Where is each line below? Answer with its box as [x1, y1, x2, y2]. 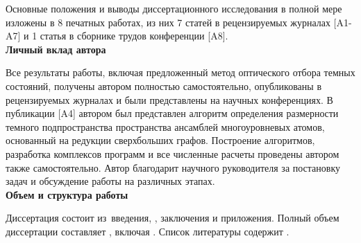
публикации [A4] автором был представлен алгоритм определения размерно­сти [6, 106, 339, 120]
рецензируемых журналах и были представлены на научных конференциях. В [6, 92, 333, 107]
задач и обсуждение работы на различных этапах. [6, 174, 215, 188]
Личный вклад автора [6, 42, 106, 56]
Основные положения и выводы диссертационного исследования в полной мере [6, 1, 342, 15]
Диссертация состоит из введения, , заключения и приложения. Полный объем [6, 210, 339, 225]
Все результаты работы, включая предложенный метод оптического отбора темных [6, 65, 355, 80]
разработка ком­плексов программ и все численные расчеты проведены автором [6, 146, 339, 161]
